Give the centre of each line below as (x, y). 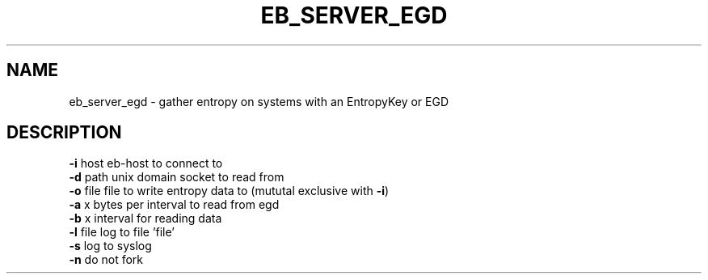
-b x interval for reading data (145, 218)
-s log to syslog (110, 246)
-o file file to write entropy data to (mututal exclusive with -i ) (229, 191)
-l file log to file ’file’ (122, 232)
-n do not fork (106, 260)
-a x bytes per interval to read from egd (174, 205)
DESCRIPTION (64, 133)
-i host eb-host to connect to (146, 163)
